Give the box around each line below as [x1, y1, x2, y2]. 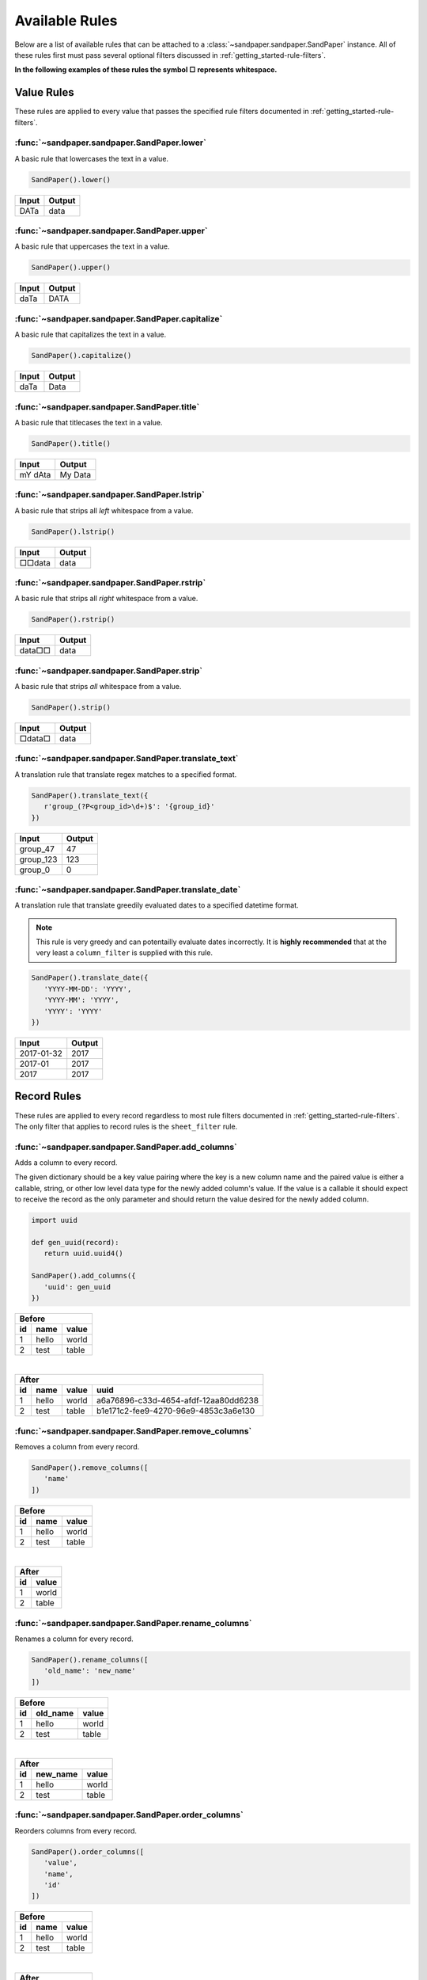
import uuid [31, 1216, 78, 1225]
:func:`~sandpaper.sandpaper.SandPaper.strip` [14, 665, 203, 676]
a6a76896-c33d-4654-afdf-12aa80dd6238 [96, 1395, 259, 1406]
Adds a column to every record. [14, 1158, 118, 1167]
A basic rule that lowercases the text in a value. [14, 154, 169, 163]
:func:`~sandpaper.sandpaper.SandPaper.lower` [14, 137, 207, 148]
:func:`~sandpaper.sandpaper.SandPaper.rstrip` [14, 577, 206, 588]
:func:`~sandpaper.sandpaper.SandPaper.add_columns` [14, 1141, 237, 1152]
